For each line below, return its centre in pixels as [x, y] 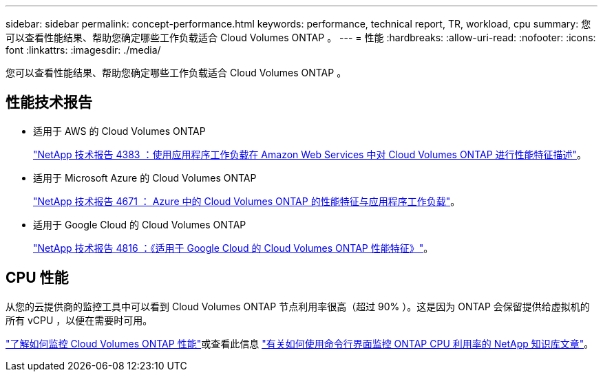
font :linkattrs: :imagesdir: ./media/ [83, 50]
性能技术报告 [49, 103]
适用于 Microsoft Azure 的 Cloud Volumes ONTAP [145, 177]
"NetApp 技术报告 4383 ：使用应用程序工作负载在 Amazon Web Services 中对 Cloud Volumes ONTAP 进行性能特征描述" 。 [310, 154]
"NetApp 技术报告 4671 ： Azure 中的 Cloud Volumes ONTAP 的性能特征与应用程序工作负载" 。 [247, 201]
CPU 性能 [37, 278]
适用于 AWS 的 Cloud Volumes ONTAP [119, 131]
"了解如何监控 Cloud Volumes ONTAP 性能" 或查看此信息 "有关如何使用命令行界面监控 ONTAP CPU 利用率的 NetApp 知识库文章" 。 [300, 343]
